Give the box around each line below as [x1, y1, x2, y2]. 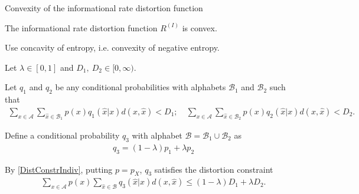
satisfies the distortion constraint [154, 163, 273, 175]
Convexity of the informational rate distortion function [5, 2, 203, 14]
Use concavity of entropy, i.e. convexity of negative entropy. [5, 41, 220, 54]
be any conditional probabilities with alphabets [55, 81, 226, 93]
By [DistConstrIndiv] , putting [5, 163, 113, 175]
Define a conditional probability [5, 129, 120, 141]
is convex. [182, 21, 217, 34]
